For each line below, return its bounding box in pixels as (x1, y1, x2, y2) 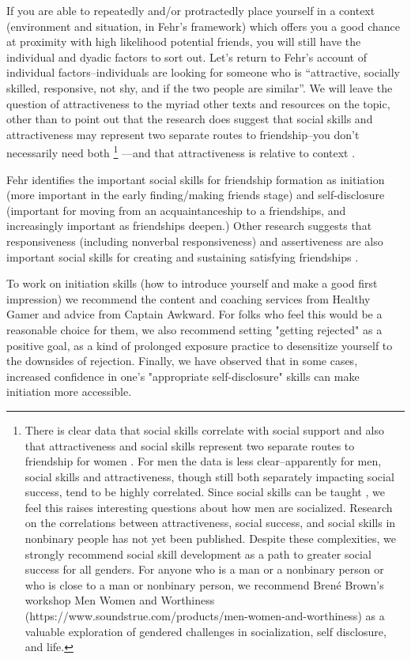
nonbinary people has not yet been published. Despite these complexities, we (25, 530, 397, 547)
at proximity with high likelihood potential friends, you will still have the (6, 33, 361, 50)
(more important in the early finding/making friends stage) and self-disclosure (6, 186, 385, 203)
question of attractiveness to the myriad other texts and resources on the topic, (6, 95, 390, 111)
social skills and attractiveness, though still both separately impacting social (25, 468, 394, 484)
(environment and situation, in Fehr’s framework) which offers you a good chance (6, 17, 401, 34)
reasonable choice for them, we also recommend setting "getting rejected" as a (6, 321, 383, 337)
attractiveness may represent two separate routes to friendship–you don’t (6, 126, 360, 142)
